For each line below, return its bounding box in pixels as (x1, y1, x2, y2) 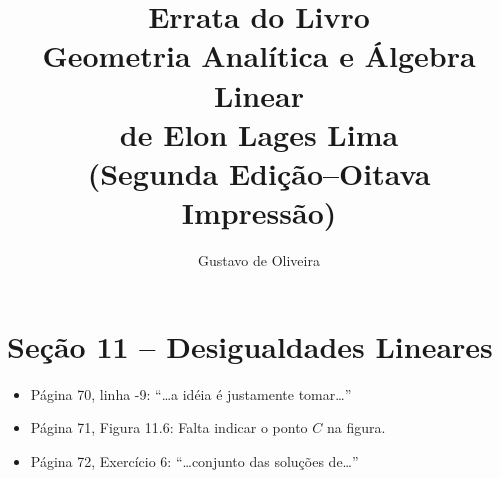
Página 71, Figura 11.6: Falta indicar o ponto (30, 417, 308, 438)
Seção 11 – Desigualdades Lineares (7, 325, 493, 366)
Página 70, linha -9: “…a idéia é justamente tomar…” (30, 383, 352, 404)
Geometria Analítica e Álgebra (42, 35, 476, 76)
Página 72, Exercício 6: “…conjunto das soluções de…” (30, 450, 359, 471)
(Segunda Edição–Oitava (87, 152, 431, 193)
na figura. (326, 417, 386, 438)
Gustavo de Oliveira (198, 250, 320, 271)
